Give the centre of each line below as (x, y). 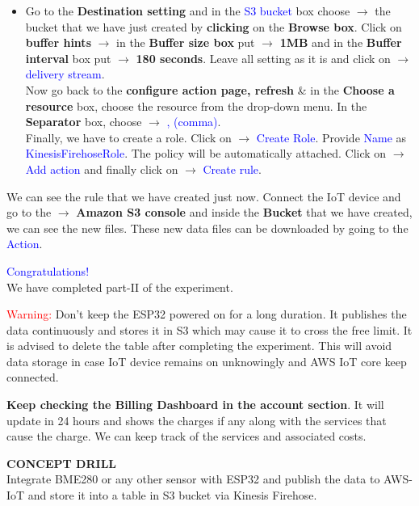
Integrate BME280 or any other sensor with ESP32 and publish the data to (193, 479)
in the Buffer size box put (186, 42)
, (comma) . (194, 122)
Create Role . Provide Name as (331, 137)
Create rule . (232, 169)
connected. (33, 377)
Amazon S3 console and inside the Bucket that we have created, (244, 212)
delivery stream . (65, 74)
